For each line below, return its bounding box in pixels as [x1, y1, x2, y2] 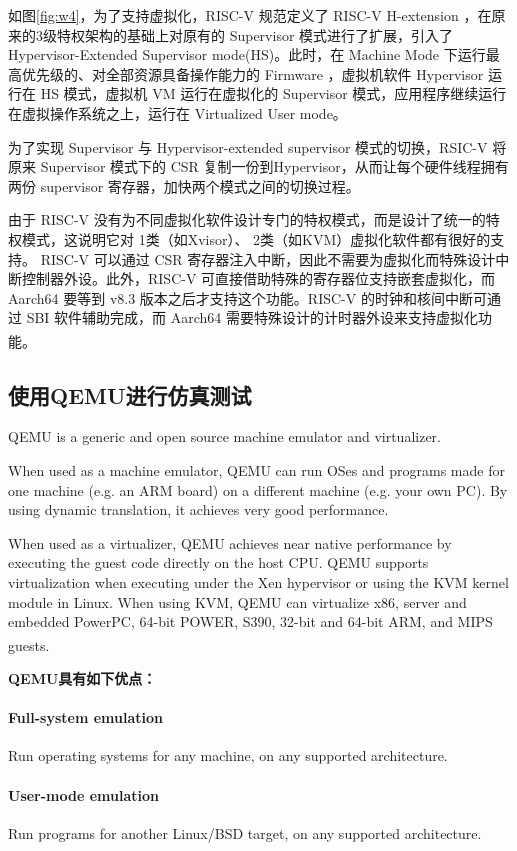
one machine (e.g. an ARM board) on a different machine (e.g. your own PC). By [8, 479, 508, 500]
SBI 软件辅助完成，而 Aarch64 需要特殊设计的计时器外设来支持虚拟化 [26, 307, 478, 328]
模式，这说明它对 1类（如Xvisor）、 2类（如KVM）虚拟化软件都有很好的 [21, 228, 491, 249]
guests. [8, 634, 50, 655]
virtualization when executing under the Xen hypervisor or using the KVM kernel [8, 571, 509, 592]
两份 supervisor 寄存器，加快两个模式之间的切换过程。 [8, 175, 360, 196]
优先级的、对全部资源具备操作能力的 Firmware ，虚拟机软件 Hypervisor [21, 63, 484, 84]
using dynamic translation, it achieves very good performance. [8, 499, 389, 520]
